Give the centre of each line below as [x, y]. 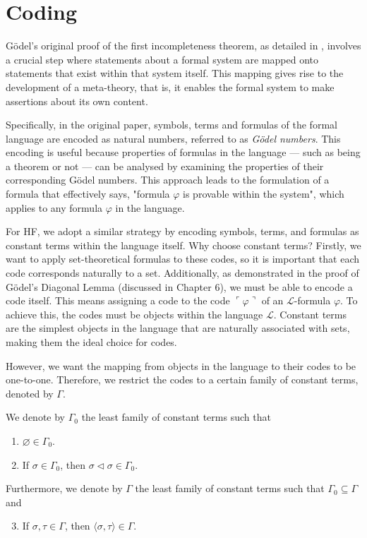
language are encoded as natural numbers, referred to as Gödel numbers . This [173, 138]
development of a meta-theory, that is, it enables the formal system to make [170, 86]
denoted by [30, 393]
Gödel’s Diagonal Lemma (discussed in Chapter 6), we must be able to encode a [179, 286]
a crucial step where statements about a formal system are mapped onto [162, 59]
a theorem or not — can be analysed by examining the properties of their [165, 166]
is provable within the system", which [264, 194]
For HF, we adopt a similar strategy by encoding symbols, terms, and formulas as [182, 231]
